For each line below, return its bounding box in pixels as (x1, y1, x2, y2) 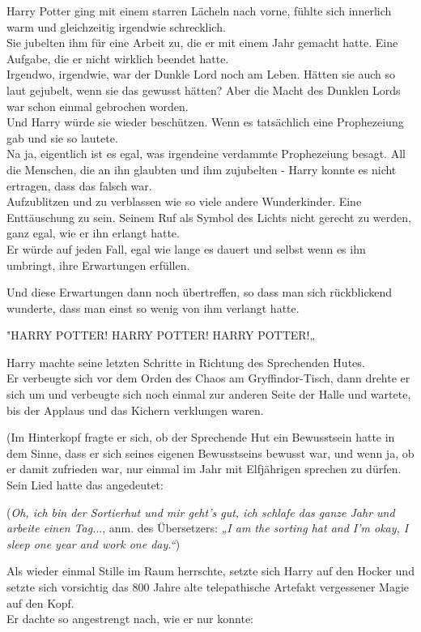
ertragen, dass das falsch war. (6, 177, 152, 194)
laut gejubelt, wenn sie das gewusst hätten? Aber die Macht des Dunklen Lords (6, 81, 401, 98)
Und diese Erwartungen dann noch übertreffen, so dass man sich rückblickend (6, 284, 393, 301)
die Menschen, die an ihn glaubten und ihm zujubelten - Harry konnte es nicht (6, 160, 397, 177)
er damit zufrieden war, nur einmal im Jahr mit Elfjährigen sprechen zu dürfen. (6, 460, 402, 477)
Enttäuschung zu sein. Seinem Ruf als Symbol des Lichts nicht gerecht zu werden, (6, 208, 411, 225)
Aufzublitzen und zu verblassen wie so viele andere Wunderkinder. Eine (6, 193, 362, 210)
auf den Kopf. (6, 594, 74, 611)
